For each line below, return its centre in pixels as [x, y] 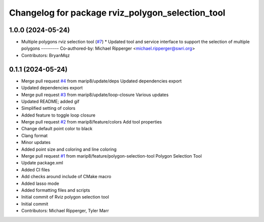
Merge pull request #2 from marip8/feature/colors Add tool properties [92, 122]
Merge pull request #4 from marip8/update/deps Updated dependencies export [101, 81]
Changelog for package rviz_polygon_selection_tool [117, 13]
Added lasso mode [40, 183]
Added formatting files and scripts [56, 190]
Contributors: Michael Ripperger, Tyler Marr [65, 211]
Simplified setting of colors [48, 108]
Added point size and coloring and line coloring [69, 149]
